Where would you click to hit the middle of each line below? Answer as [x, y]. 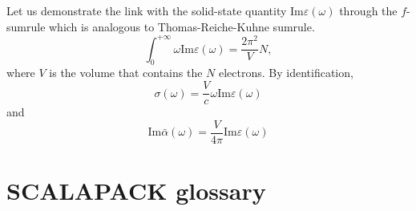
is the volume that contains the [126, 73]
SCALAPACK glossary [136, 190]
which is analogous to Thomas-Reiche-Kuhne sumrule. [182, 26]
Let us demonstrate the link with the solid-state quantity [147, 10]
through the [368, 10]
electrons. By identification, [286, 73]
